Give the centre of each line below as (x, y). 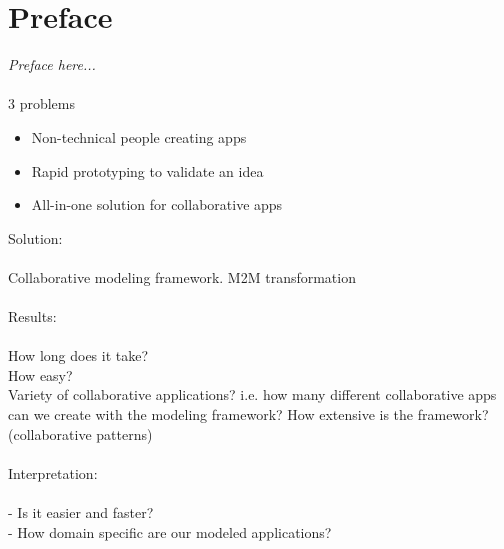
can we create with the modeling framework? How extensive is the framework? (248, 414)
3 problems (42, 103)
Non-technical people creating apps (139, 136)
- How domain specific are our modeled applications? (170, 531)
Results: (32, 316)
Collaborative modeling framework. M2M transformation (182, 276)
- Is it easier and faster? (81, 512)
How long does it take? (78, 355)
